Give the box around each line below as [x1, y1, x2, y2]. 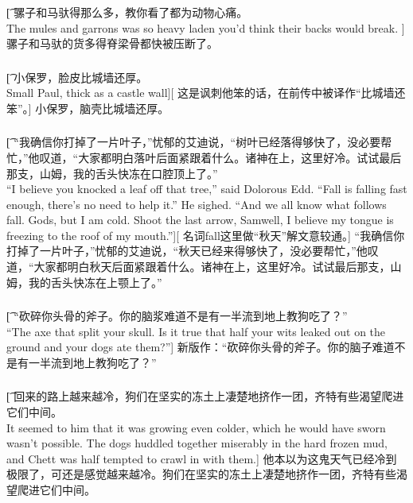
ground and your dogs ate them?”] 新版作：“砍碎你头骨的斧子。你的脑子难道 [6, 339, 395, 355]
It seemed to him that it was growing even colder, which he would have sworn [6, 419, 386, 435]
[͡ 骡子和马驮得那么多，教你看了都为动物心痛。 [6, 3, 248, 20]
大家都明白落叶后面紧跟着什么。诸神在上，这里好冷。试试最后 [78, 149, 402, 165]
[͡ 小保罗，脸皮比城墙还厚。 [6, 68, 148, 85]
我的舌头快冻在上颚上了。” [28, 273, 162, 290]
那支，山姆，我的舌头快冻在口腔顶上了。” [6, 164, 218, 181]
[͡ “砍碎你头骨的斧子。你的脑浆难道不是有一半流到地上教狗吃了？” [6, 308, 348, 324]
